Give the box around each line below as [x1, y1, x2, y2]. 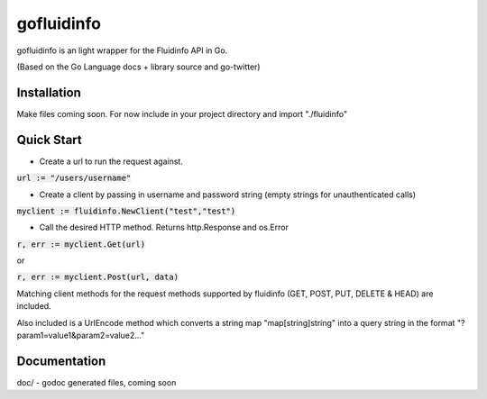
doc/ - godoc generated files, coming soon [16, 376, 177, 387]
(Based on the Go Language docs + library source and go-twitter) [16, 61, 261, 72]
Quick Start [16, 131, 82, 148]
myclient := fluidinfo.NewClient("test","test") [16, 205, 236, 216]
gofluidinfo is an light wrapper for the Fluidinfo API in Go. [16, 45, 228, 56]
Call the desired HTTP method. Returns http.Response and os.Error [39, 222, 289, 233]
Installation [16, 85, 81, 100]
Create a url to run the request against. [39, 156, 184, 167]
